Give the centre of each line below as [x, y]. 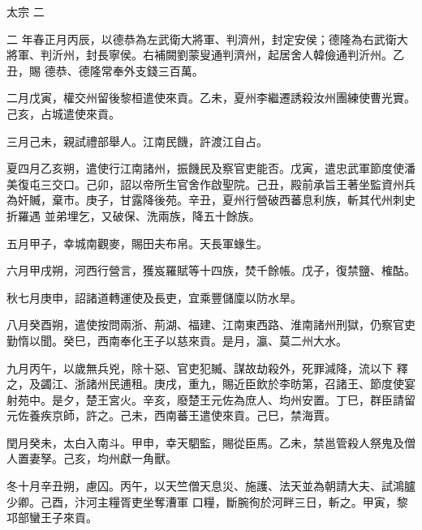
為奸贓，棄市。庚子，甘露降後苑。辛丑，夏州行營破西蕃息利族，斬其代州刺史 [211, 200]
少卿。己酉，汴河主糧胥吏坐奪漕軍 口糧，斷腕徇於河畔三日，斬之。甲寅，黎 [207, 501]
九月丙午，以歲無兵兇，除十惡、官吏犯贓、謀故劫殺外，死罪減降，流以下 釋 [207, 368]
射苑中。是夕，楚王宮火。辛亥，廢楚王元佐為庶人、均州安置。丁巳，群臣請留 [211, 399]
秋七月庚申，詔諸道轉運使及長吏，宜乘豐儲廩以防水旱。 [154, 297]
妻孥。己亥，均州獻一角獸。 [103, 458]
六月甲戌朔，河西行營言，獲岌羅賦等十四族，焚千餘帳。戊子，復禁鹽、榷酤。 [211, 270]
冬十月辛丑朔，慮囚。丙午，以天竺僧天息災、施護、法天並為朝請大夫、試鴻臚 [211, 486]
